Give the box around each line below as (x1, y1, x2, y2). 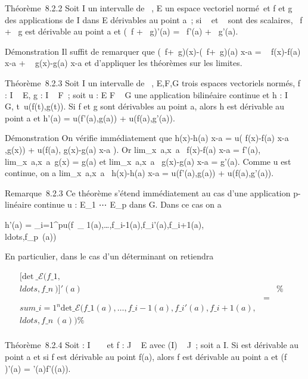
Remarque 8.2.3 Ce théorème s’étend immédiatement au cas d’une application (5, 186, 291, 199)
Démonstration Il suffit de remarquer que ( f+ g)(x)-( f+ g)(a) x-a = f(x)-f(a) (5, 45, 301, 57)
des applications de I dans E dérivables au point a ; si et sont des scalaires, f (5, 13, 303, 26)
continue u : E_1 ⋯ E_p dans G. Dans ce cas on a (34, 198, 222, 211)
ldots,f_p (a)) (5, 230, 57, 242)
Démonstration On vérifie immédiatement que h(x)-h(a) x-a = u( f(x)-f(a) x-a (5, 131, 289, 144)
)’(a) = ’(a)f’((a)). (5, 362, 71, 374)
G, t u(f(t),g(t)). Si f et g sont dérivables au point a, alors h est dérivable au (5, 100, 285, 112)
